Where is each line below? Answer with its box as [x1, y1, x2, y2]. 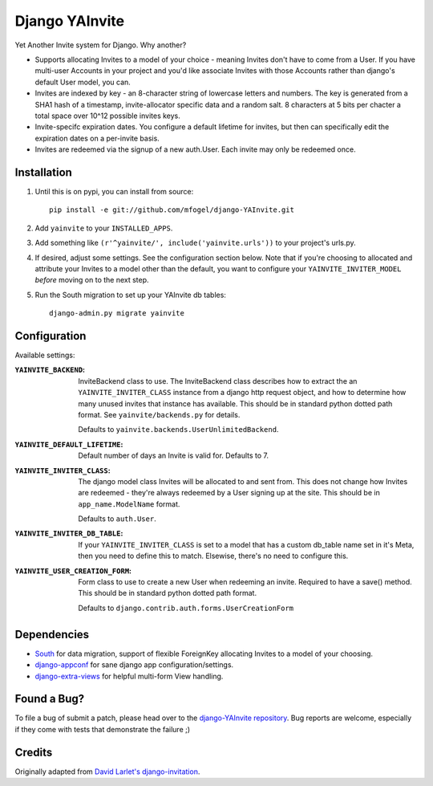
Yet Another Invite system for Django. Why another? [14, 40, 187, 50]
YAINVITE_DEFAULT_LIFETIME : [14, 439, 123, 449]
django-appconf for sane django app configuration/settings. [34, 660, 234, 670]
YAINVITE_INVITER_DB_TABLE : [14, 528, 123, 538]
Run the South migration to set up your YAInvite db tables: [34, 290, 226, 299]
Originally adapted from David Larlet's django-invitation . [14, 767, 200, 776]
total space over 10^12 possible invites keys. [34, 111, 180, 120]
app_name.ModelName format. [78, 499, 180, 509]
